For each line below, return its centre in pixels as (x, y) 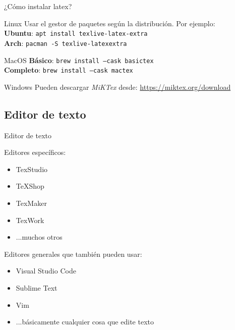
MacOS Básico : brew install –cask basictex (79, 60)
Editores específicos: (35, 152)
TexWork (30, 220)
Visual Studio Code (46, 271)
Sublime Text (37, 287)
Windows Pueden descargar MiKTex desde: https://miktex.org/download (117, 87)
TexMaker (31, 203)
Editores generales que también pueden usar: (73, 254)
